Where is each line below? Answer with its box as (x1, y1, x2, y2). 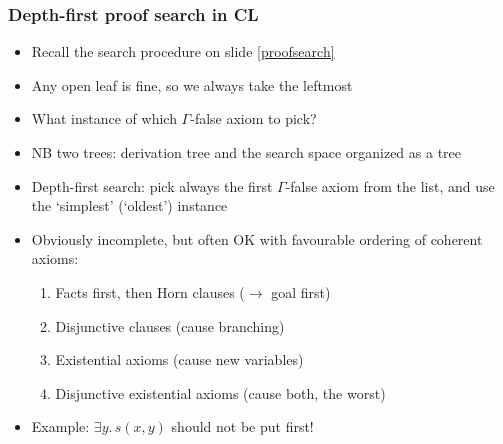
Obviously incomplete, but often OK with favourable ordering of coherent (31, 228, 483, 249)
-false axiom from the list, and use (285, 175, 495, 196)
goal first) (271, 281, 331, 302)
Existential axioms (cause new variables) (55, 349, 304, 370)
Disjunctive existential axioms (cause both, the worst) (55, 382, 386, 403)
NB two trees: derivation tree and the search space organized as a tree (31, 142, 462, 162)
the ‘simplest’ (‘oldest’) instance (31, 195, 228, 216)
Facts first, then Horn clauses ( (55, 281, 245, 302)
